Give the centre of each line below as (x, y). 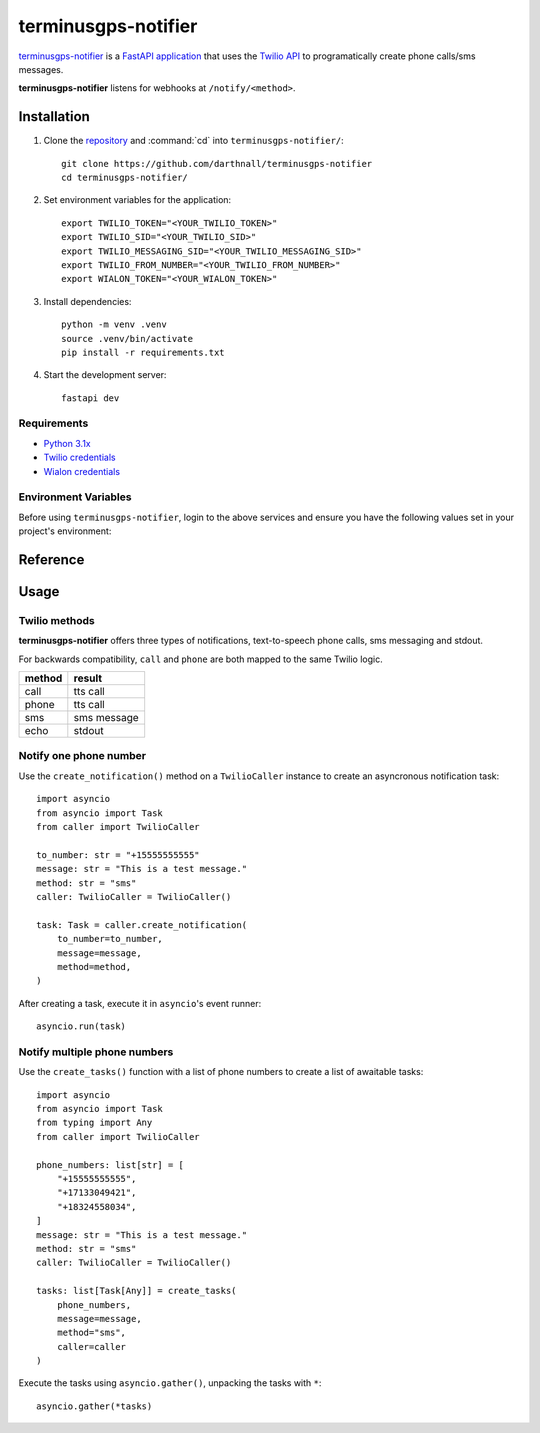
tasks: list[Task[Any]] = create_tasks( (136, 1291)
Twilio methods (56, 620)
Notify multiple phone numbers (96, 1052)
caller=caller (91, 1346)
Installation (54, 116)
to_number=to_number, (110, 939)
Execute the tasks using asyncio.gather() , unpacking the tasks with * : (170, 1383)
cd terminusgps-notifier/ (125, 178)
